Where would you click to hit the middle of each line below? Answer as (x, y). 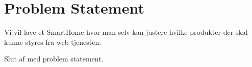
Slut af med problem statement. (54, 59)
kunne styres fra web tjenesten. (53, 42)
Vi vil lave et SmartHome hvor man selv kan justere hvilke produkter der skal (126, 32)
